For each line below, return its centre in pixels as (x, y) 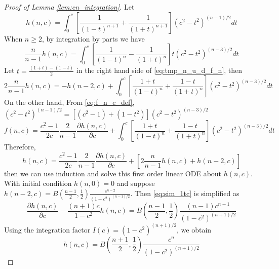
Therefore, (20, 147)
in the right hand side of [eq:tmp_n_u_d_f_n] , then (159, 70)
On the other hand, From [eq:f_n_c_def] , (69, 102)
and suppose (136, 183)
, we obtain (194, 229)
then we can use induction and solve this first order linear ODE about (113, 173)
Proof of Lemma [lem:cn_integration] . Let (69, 7)
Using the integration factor (47, 229)
